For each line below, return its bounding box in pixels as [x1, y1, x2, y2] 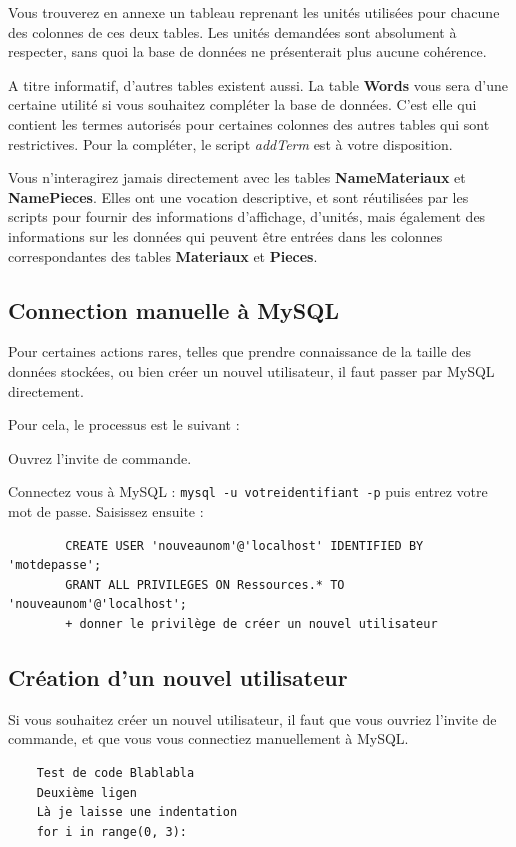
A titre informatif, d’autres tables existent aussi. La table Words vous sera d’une [8, 74, 509, 95]
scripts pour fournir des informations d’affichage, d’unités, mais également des [8, 206, 486, 227]
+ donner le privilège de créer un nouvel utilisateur [65, 616, 438, 631]
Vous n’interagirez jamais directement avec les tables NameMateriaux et [8, 167, 466, 188]
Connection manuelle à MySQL [8, 294, 339, 325]
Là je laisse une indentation [36, 805, 238, 820]
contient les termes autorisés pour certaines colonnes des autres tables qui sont [8, 113, 490, 134]
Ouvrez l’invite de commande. [8, 447, 192, 468]
